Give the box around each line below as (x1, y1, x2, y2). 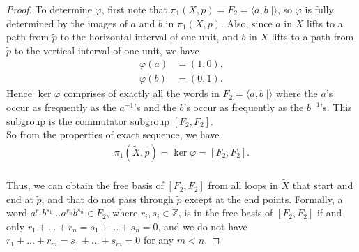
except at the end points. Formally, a (185, 191, 343, 206)
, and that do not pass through (41, 191, 174, 206)
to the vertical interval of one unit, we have (14, 43, 199, 57)
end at (6, 191, 33, 206)
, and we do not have (158, 218, 247, 233)
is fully (305, 2, 334, 16)
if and (316, 205, 342, 220)
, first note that (101, 2, 167, 16)
